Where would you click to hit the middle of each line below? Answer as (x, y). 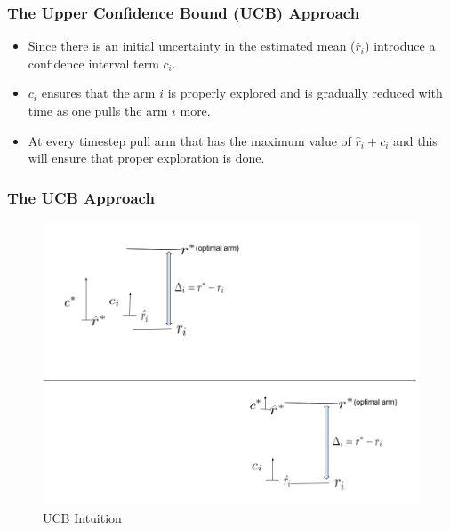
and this (415, 140)
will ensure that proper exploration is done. (146, 158)
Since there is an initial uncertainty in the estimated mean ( (192, 46)
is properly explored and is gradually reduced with (305, 93)
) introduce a (400, 46)
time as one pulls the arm (98, 110)
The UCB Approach (81, 197)
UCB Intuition (82, 517)
